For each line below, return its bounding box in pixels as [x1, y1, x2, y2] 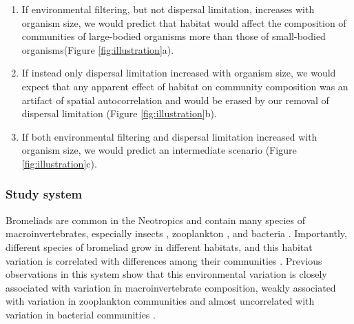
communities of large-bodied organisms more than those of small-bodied [21, 29, 326, 43]
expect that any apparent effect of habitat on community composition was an [21, 79, 348, 93]
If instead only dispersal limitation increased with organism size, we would [21, 65, 336, 80]
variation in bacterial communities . [6, 307, 156, 321]
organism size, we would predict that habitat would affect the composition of [21, 15, 346, 30]
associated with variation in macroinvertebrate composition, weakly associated [6, 280, 336, 294]
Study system [6, 185, 83, 203]
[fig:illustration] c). [21, 156, 97, 170]
